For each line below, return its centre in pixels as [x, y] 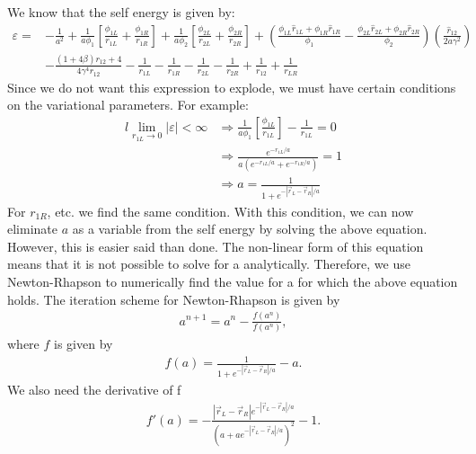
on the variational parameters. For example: [128, 105]
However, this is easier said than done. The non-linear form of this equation [216, 246]
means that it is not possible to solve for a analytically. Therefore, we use [209, 264]
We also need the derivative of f [94, 390]
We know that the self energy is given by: [121, 12]
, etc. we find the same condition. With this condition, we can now [230, 211]
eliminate [32, 229]
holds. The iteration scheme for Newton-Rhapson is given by [174, 299]
